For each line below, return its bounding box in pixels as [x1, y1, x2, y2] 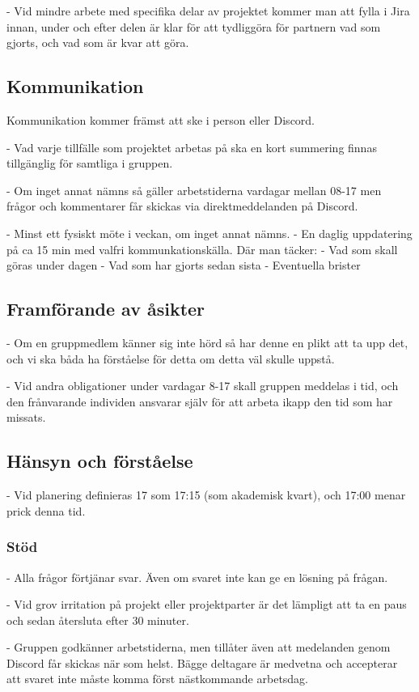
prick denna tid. [6, 502, 86, 519]
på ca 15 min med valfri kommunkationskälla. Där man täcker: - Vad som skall [6, 240, 398, 257]
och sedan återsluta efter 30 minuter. [6, 611, 189, 628]
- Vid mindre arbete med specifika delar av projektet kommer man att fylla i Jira [6, 2, 410, 19]
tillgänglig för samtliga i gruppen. [6, 155, 173, 172]
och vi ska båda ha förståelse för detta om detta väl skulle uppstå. [6, 350, 335, 367]
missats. [6, 409, 46, 426]
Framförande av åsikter [6, 296, 205, 321]
